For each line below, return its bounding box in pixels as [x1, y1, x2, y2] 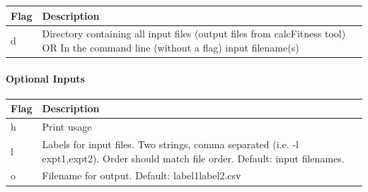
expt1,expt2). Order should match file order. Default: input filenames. [42, 150, 345, 165]
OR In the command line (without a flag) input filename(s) [42, 40, 299, 54]
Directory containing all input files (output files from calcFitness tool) [42, 26, 346, 41]
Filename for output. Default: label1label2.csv [42, 168, 241, 183]
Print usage [42, 119, 92, 134]
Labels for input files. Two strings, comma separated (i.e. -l [42, 137, 299, 152]
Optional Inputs [6, 71, 85, 85]
